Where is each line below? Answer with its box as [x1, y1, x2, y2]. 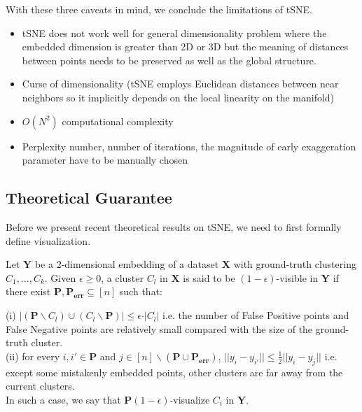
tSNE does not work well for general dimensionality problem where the [22, 25, 327, 40]
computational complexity [62, 113, 174, 128]
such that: [119, 284, 162, 299]
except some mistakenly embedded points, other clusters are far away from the [6, 364, 343, 379]
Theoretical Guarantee [6, 187, 172, 208]
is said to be [183, 270, 235, 285]
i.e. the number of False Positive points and [162, 308, 349, 322]
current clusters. [6, 378, 75, 393]
